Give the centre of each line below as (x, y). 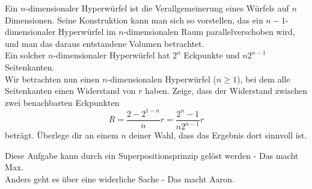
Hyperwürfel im (87, 32)
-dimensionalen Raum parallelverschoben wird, (209, 32)
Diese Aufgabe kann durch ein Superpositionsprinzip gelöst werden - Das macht (152, 155)
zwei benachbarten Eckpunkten (62, 102)
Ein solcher (25, 55)
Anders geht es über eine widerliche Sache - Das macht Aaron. (120, 179)
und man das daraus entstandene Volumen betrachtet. (105, 43)
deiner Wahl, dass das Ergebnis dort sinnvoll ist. (218, 135)
